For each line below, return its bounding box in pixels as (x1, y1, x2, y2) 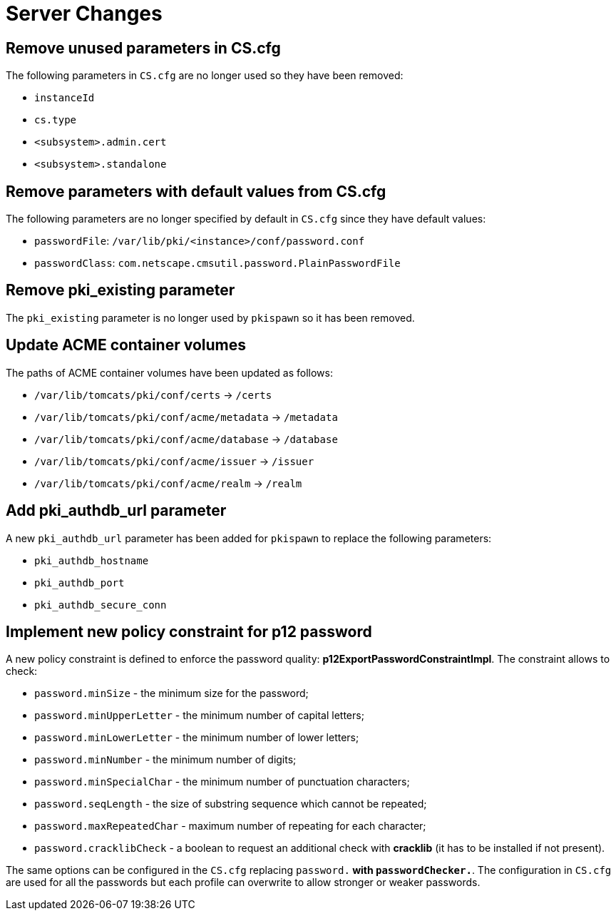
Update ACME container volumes (6, 336, 247, 355)
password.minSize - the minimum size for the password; (34, 687, 309, 700)
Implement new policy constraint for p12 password (6, 622, 372, 641)
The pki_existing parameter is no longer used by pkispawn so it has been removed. (6, 311, 415, 324)
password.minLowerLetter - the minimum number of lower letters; (34, 731, 359, 744)
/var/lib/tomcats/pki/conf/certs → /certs (34, 388, 272, 401)
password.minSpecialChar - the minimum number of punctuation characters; (34, 775, 410, 788)
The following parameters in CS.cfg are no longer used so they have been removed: (6, 69, 404, 82)
